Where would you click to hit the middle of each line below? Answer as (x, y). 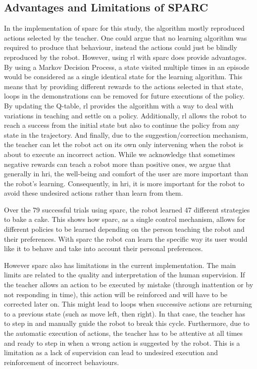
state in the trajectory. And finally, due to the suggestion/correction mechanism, (126, 134)
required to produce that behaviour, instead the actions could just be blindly (121, 47)
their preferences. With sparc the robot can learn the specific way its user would (126, 238)
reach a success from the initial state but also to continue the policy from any (122, 125)
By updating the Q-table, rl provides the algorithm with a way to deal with (119, 105)
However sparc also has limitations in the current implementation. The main (120, 265)
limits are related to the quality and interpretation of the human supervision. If (125, 275)
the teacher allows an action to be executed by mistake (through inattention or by (129, 285)
